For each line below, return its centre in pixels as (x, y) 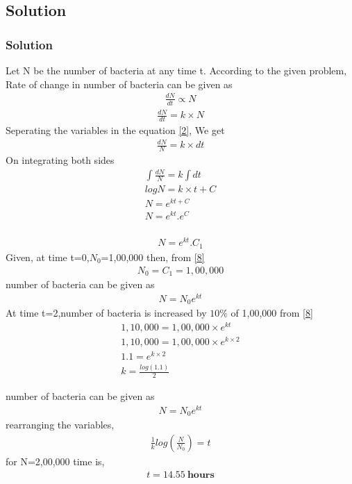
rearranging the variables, (60, 425)
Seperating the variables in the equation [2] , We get (115, 130)
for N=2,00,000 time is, (55, 461)
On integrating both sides (60, 159)
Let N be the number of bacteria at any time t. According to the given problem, (176, 70)
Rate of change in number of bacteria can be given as (119, 84)
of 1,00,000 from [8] (272, 313)
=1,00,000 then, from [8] (153, 257)
